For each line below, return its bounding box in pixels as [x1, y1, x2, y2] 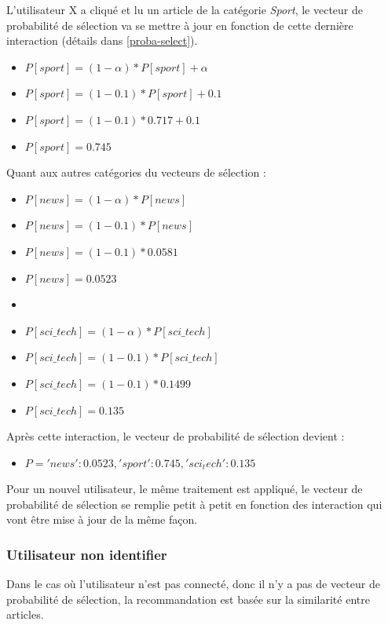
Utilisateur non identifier [6, 544, 167, 564]
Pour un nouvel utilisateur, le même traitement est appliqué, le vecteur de [6, 481, 363, 497]
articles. [6, 606, 44, 623]
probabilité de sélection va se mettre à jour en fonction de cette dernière [6, 16, 353, 33]
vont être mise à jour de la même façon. [6, 511, 198, 528]
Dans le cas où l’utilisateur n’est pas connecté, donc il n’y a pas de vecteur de [6, 576, 380, 592]
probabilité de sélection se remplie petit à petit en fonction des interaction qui [6, 495, 383, 512]
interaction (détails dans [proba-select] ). [6, 32, 198, 49]
